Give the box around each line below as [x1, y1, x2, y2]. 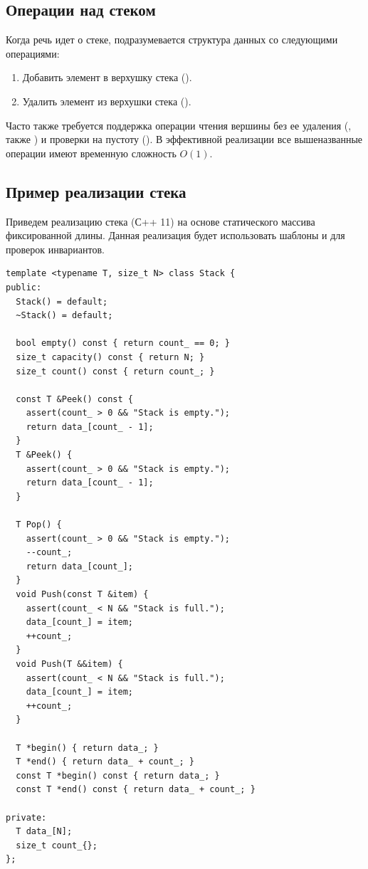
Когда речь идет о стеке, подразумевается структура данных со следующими [6, 32, 338, 47]
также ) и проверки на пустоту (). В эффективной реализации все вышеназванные [6, 132, 363, 147]
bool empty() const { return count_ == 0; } [16, 338, 230, 349]
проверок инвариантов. [6, 241, 105, 256]
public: [6, 282, 42, 293]
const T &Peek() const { [16, 394, 133, 404]
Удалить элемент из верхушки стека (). [22, 93, 191, 108]
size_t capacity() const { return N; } [16, 352, 205, 362]
